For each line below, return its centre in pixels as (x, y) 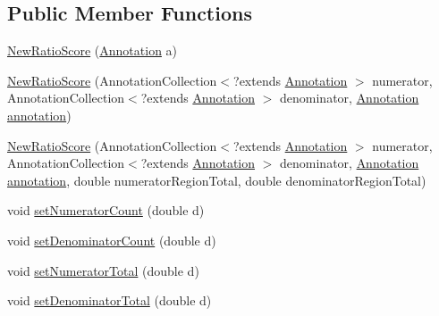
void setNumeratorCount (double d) (106, 210)
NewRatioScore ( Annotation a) (93, 50)
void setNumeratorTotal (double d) (103, 270)
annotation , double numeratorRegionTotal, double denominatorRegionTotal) (217, 180)
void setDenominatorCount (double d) (112, 240)
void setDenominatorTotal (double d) (110, 300)
